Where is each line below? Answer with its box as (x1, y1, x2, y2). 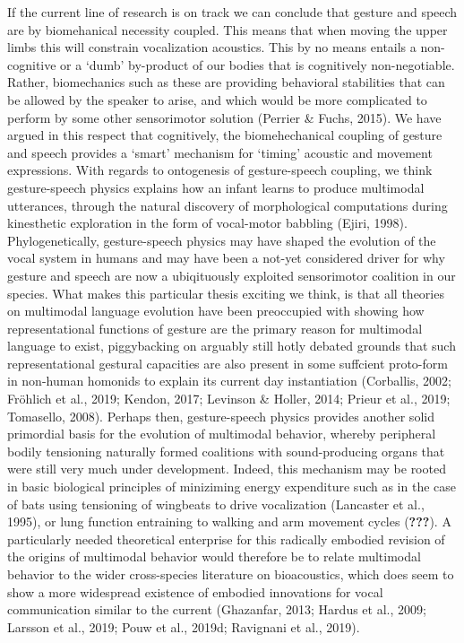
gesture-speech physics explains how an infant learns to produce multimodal (7, 178, 425, 196)
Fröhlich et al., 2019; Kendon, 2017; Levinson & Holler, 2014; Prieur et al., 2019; (7, 389, 451, 408)
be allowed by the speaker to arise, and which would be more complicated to (7, 90, 427, 109)
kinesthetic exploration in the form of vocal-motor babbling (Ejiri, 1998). (7, 213, 408, 232)
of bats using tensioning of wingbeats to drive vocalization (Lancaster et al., (7, 494, 425, 513)
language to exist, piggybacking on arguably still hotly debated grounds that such (7, 336, 456, 355)
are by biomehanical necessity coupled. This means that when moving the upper (7, 20, 448, 39)
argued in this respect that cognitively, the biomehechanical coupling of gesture (7, 126, 443, 144)
